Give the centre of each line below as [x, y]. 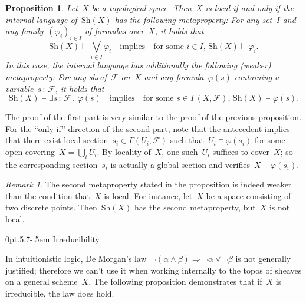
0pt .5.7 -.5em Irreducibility [52, 238]
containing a [257, 76]
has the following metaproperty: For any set [193, 19]
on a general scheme [42, 281]
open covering [30, 151]
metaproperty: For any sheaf [56, 76]
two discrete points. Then [51, 207]
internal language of [41, 19]
